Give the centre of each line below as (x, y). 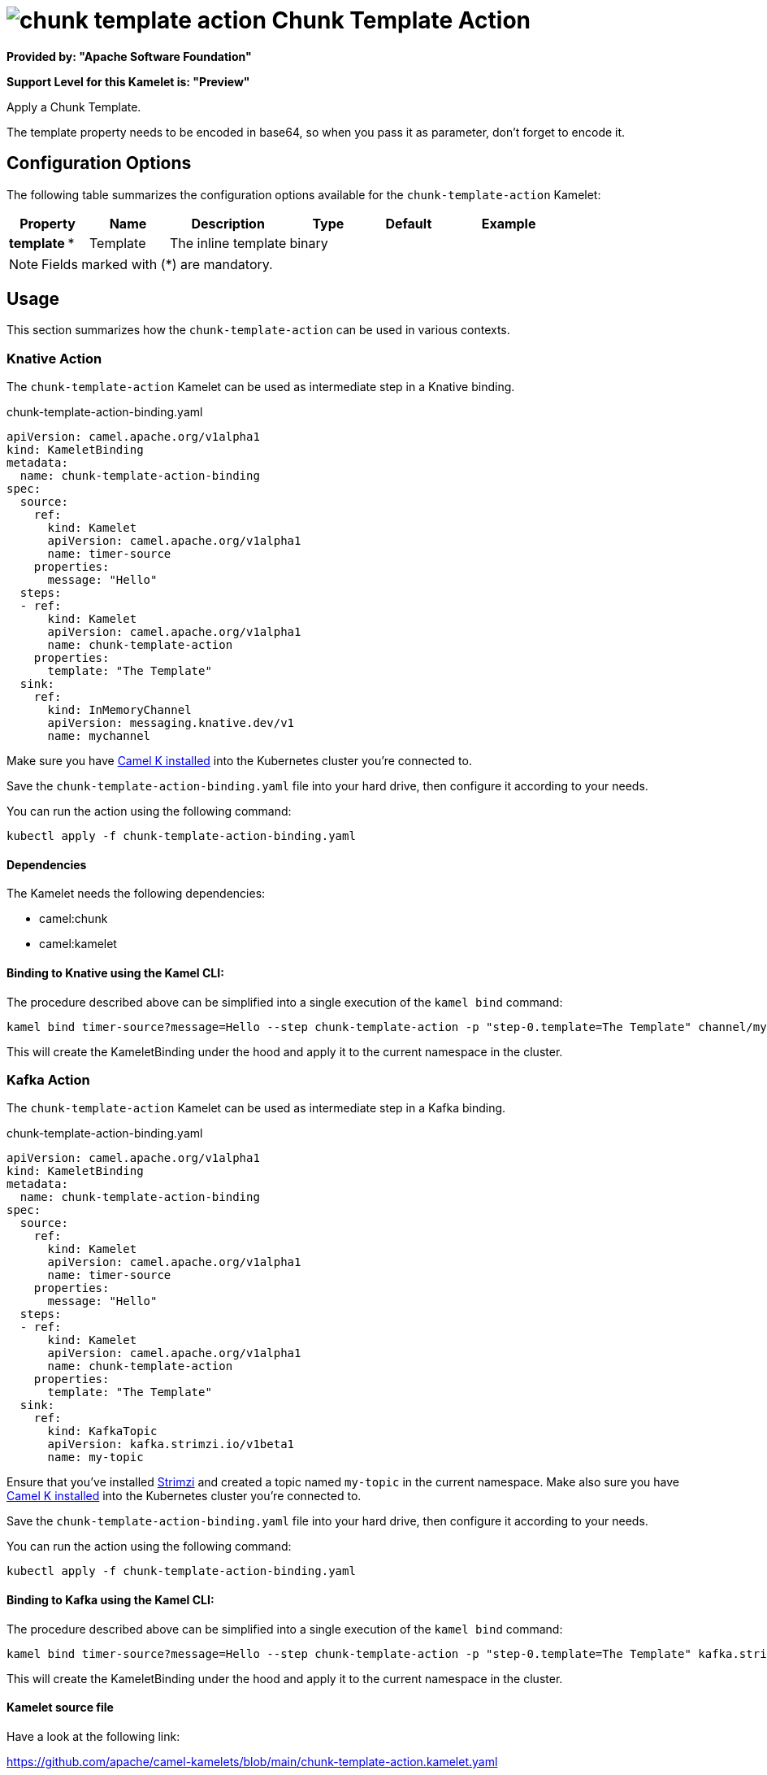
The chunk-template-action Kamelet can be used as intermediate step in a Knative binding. (261, 387)
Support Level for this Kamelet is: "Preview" (128, 81)
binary (309, 243)
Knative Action (54, 358)
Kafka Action (48, 1080)
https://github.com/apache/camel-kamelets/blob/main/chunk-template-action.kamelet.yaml (252, 1761)
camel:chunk (74, 919)
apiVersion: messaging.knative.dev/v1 (171, 723)
